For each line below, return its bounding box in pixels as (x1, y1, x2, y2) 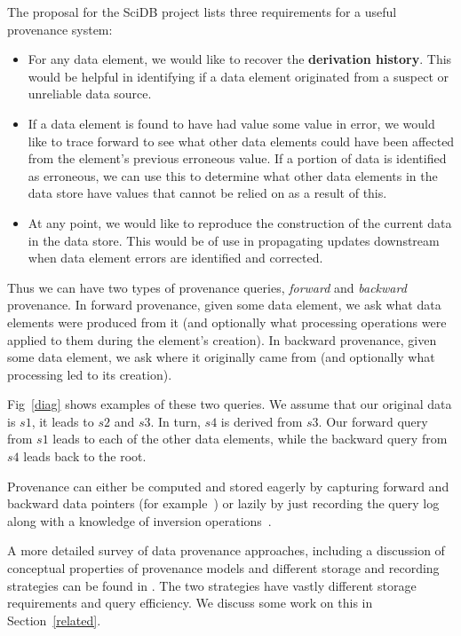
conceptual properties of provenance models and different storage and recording (7, 559, 440, 577)
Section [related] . (7, 610, 101, 629)
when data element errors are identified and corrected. (28, 248, 323, 267)
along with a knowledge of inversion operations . (7, 511, 272, 530)
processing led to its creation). (7, 365, 172, 383)
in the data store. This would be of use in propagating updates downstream (28, 231, 440, 249)
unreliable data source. (28, 84, 152, 103)
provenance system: (7, 20, 113, 38)
